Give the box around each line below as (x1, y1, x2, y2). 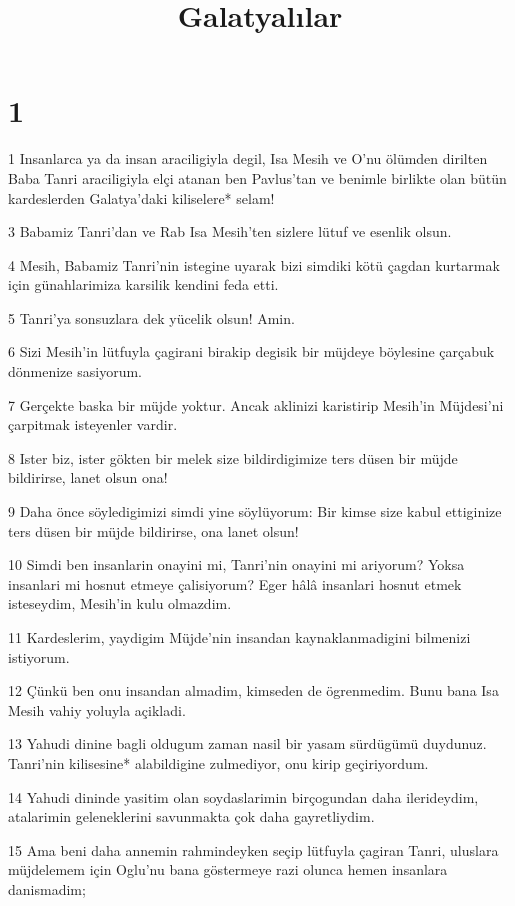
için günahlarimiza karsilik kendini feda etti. (8, 274, 279, 295)
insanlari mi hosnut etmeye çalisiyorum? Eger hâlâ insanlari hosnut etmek (8, 573, 462, 594)
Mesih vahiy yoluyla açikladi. (8, 699, 186, 720)
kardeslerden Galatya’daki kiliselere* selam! (8, 187, 275, 208)
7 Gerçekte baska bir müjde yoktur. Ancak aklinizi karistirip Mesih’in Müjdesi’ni (8, 394, 504, 415)
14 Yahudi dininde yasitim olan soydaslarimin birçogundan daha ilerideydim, (8, 786, 479, 807)
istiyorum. (8, 646, 70, 667)
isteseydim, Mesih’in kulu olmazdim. (8, 593, 232, 614)
